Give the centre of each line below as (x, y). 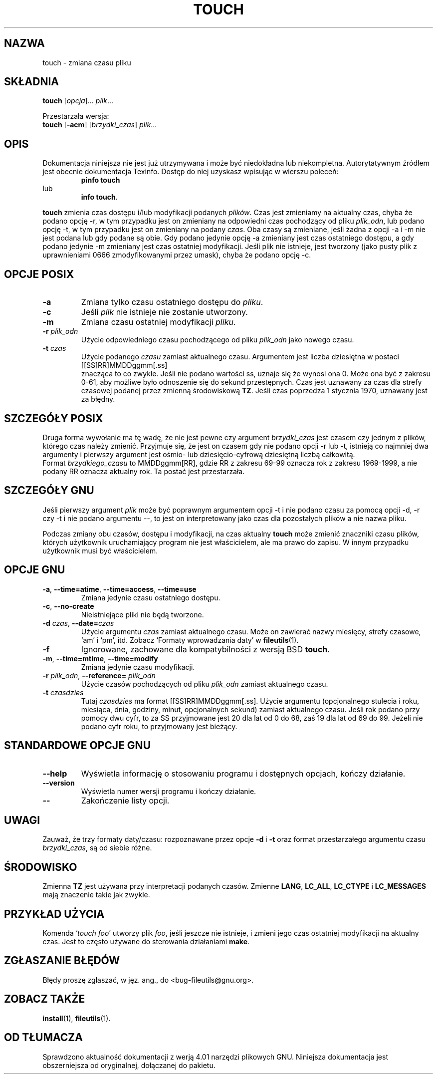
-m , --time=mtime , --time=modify (100, 658)
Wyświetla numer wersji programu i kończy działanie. (169, 791)
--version (59, 783)
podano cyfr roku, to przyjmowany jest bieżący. (159, 726)
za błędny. (98, 399)
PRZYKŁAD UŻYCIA (54, 914)
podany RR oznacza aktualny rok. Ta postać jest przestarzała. (144, 471)
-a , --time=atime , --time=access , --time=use (119, 589)
